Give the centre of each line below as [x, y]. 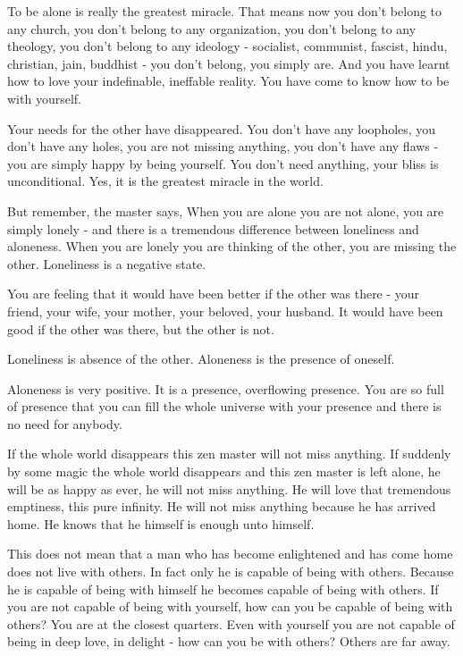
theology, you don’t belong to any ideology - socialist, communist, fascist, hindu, [227, 46]
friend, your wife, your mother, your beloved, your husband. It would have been [225, 311]
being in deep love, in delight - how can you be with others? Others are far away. [229, 641]
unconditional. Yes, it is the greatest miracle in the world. [165, 181]
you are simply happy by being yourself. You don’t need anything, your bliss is [223, 163]
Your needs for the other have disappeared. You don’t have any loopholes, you [222, 128]
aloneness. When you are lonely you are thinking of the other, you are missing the [232, 246]
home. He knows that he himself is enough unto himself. [161, 523]
